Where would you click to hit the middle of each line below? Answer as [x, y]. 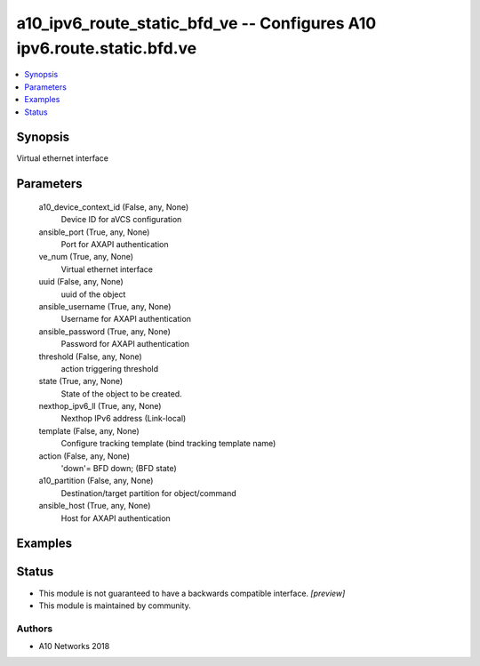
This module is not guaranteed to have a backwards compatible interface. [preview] [192, 593]
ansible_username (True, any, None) [105, 306]
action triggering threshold [110, 368]
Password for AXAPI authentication [125, 344]
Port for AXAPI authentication [115, 244]
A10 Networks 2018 [74, 646]
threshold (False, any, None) [90, 357]
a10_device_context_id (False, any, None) [114, 207]
